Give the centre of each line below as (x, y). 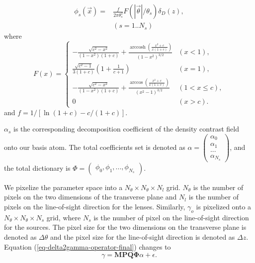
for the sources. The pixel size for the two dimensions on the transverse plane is (125, 227)
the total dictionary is (37, 167)
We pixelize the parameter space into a (63, 187)
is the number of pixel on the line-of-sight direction (171, 217)
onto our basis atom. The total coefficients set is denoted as (95, 147)
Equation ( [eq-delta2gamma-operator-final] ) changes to (87, 246)
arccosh (138, 47)
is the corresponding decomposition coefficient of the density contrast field (126, 129)
